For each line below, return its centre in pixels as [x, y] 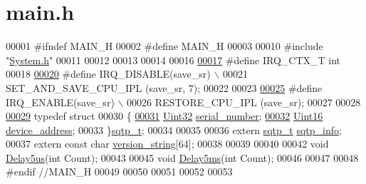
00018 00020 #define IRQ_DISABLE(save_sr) [108, 74]
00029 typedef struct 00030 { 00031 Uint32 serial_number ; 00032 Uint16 [164, 116]
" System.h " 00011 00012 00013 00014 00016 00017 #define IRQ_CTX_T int [173, 60]
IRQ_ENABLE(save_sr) [60, 102]
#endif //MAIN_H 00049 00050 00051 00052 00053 [119, 172]
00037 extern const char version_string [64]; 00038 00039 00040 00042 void [167, 144]
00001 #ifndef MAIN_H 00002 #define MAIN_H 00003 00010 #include [164, 46]
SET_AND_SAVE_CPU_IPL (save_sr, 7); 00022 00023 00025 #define [164, 87]
